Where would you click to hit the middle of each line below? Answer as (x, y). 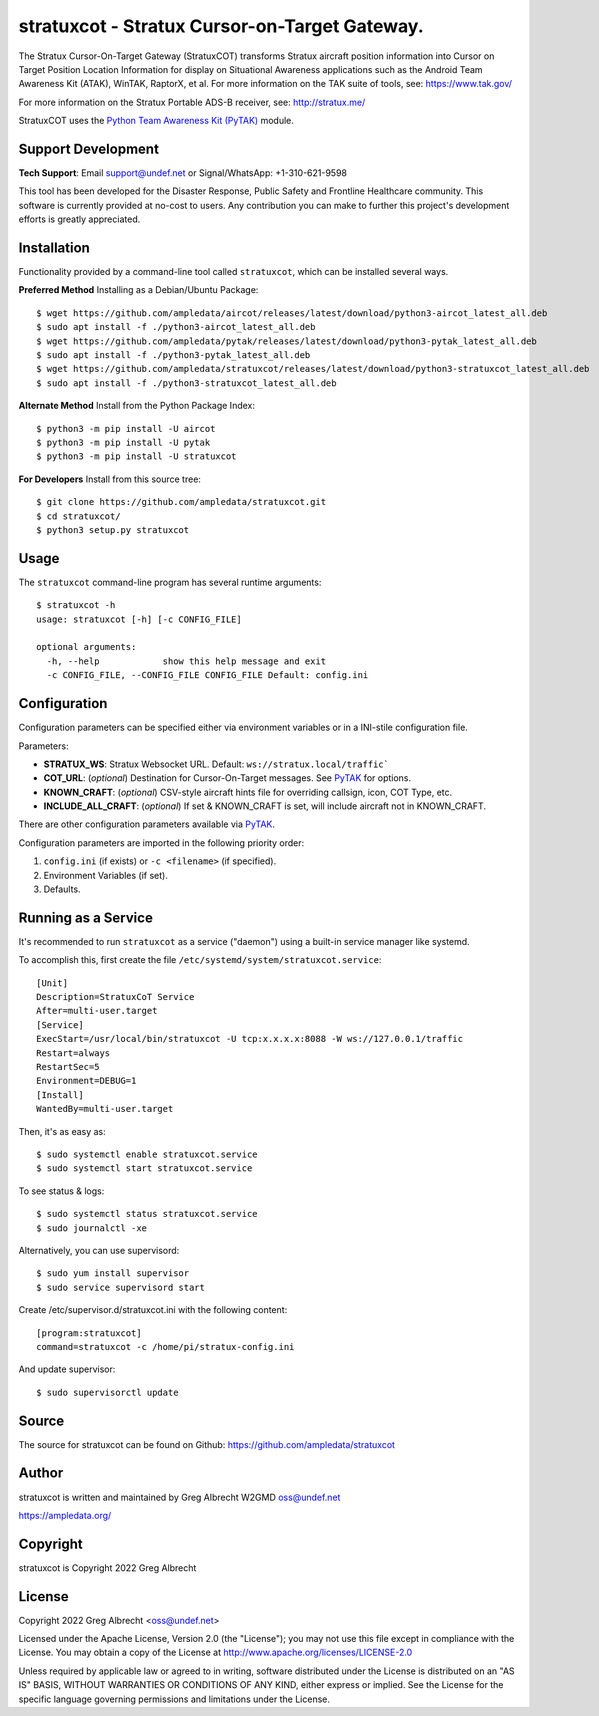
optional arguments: (86, 647)
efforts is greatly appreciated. (79, 219)
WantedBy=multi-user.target (105, 1109)
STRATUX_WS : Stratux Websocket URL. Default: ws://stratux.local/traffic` (216, 764)
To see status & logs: (61, 1191)
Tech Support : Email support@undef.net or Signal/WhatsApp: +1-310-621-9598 (183, 173)
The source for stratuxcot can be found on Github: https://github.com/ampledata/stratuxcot (206, 1444)
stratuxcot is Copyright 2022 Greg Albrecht (107, 1567)
